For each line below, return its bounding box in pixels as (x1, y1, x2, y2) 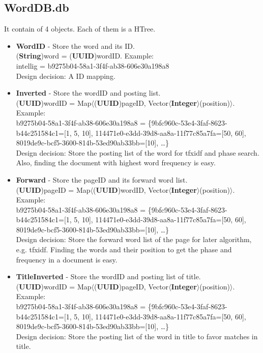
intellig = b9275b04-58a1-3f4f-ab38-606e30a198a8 (16, 60, 169, 71)
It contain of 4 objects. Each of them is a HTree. (4, 23, 156, 34)
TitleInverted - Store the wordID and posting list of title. (16, 271, 201, 282)
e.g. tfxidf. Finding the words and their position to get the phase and (16, 244, 232, 255)
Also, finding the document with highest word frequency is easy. (16, 157, 216, 168)
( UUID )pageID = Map (16, 184, 91, 195)
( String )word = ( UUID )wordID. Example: (16, 50, 154, 61)
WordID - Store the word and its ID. (16, 40, 135, 51)
